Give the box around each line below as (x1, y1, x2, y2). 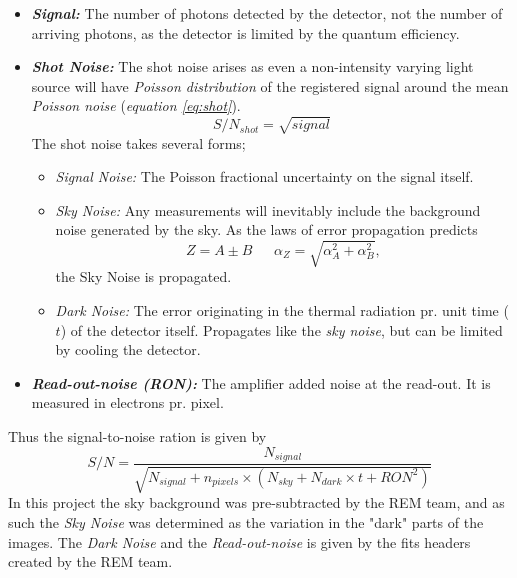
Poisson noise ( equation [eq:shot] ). (31, 95, 241, 116)
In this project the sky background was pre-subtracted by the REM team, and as (8, 492, 505, 513)
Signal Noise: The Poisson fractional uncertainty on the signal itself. (55, 166, 474, 187)
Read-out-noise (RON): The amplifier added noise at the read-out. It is (31, 372, 491, 393)
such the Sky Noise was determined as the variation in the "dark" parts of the (8, 512, 484, 533)
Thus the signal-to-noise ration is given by (8, 426, 267, 446)
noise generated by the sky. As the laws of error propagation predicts (55, 219, 478, 240)
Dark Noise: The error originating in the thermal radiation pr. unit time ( (55, 300, 509, 321)
